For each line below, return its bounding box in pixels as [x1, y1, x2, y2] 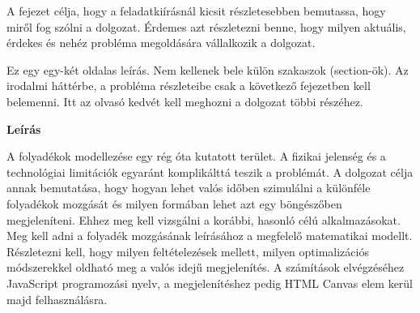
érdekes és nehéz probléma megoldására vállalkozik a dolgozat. [6, 34, 316, 51]
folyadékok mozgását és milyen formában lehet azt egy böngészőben [6, 195, 342, 212]
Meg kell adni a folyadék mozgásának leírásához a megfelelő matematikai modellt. [6, 227, 413, 244]
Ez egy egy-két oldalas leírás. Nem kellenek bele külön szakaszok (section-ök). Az [6, 61, 409, 78]
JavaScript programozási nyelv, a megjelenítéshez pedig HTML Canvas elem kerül [6, 274, 414, 291]
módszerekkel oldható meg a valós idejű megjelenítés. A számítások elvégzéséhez [6, 259, 405, 276]
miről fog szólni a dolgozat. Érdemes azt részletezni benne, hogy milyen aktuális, [6, 18, 406, 35]
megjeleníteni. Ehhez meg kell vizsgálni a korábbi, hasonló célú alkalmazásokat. [6, 211, 401, 228]
